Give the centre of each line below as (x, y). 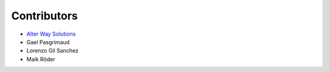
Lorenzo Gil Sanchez (52, 51)
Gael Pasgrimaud (48, 42)
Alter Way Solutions (51, 34)
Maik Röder (41, 59)
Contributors (45, 16)
